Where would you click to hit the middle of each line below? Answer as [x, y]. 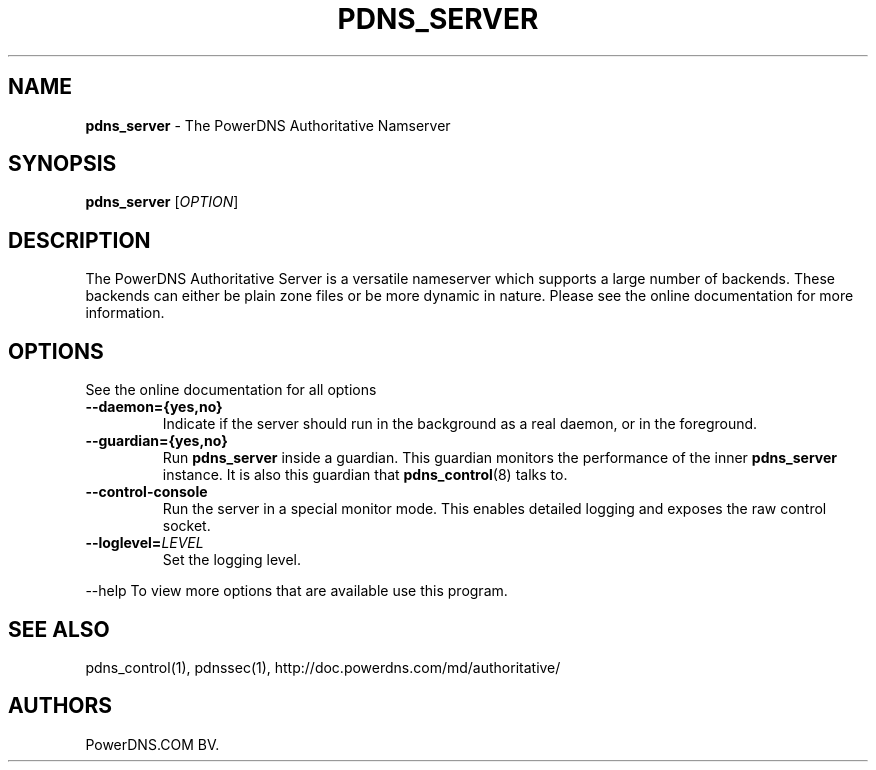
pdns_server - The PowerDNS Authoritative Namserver [268, 125]
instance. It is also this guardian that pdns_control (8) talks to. [365, 475]
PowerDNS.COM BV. [152, 744]
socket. [186, 526]
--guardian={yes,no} [156, 441]
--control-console [146, 492]
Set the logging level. [232, 560]
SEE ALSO [59, 629]
